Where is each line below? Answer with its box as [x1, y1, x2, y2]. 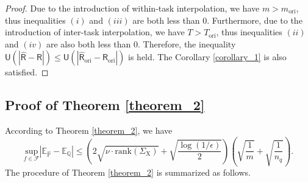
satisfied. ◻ [5, 66, 49, 78]
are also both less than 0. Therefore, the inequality [46, 37, 236, 50]
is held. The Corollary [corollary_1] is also [128, 50, 287, 63]
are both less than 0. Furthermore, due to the [132, 13, 303, 26]
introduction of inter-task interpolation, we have [5, 26, 185, 38]
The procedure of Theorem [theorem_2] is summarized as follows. [5, 165, 251, 178]
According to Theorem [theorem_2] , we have [5, 124, 173, 137]
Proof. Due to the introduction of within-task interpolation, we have [5, 2, 260, 14]
